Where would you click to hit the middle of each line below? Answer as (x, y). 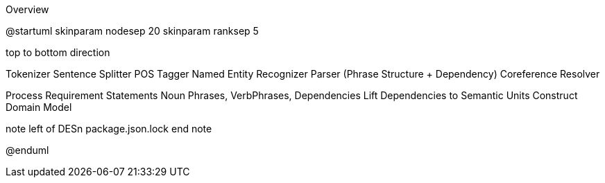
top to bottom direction (58, 52)
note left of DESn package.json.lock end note (109, 129)
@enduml (27, 150)
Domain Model (39, 107)
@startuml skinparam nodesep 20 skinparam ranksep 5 (132, 31)
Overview (27, 9)
